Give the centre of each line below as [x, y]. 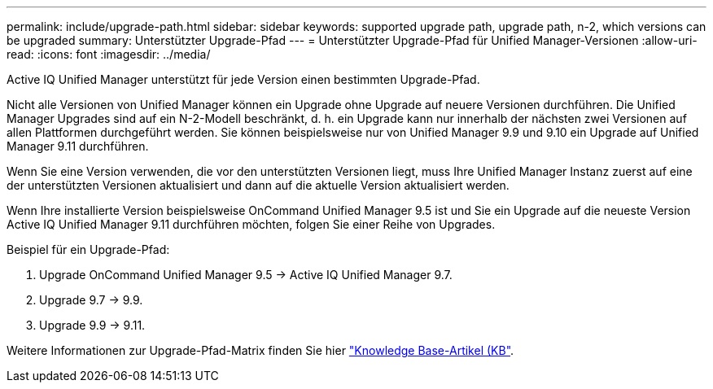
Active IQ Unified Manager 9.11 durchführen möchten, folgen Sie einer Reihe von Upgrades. [251, 224]
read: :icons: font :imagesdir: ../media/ [109, 54]
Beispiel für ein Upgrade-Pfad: [88, 249]
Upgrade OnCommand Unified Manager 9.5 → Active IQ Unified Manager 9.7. [246, 275]
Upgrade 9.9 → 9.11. [92, 325]
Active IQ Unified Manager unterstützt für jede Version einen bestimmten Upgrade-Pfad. [243, 79]
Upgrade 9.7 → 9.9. [91, 300]
